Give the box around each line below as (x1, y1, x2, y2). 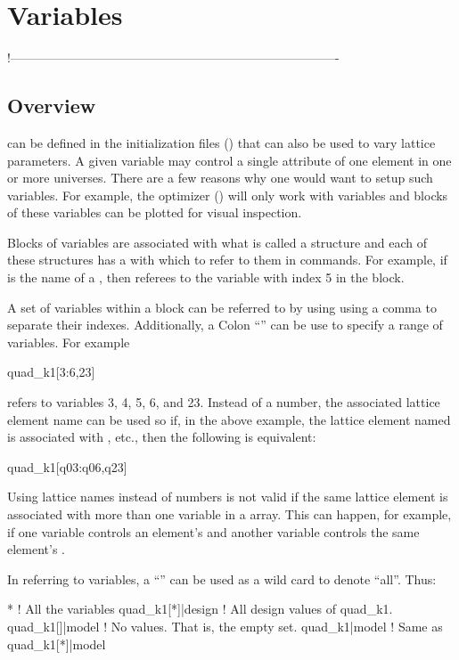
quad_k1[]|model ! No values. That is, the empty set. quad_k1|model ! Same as (7, 616, 443, 635)
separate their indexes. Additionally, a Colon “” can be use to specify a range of (7, 315, 443, 334)
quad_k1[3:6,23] (7, 363, 95, 381)
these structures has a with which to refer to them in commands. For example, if (7, 250, 447, 269)
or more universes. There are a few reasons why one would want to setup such (7, 168, 433, 187)
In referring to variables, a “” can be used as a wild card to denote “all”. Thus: (7, 569, 437, 588)
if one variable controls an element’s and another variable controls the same (7, 522, 420, 541)
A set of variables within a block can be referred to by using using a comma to (7, 297, 437, 316)
